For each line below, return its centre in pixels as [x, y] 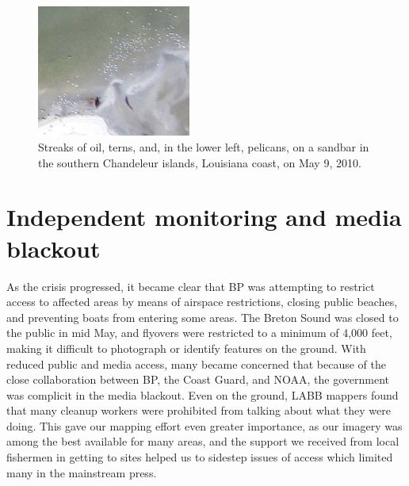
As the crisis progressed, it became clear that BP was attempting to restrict [191, 286]
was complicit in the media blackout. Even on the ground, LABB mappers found [203, 394]
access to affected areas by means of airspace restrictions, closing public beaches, [202, 302]
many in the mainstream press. [82, 472]
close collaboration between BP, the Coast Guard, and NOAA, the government [198, 379]
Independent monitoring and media [204, 217]
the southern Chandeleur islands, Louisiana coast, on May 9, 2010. [200, 162]
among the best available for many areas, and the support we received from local [203, 441]
